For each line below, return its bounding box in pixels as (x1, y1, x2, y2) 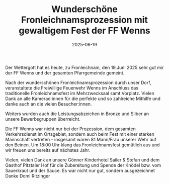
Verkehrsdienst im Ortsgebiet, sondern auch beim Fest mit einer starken (5, 131, 154, 137)
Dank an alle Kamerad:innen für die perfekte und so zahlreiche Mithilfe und (5, 96, 161, 102)
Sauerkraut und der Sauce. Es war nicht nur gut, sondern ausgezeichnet (5, 167, 155, 173)
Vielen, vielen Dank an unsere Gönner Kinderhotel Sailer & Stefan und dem (5, 157, 160, 163)
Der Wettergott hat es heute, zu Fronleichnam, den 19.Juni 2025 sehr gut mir (5, 64, 164, 70)
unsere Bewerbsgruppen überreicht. (5, 116, 80, 122)
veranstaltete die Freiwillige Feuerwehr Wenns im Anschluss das (5, 84, 139, 91)
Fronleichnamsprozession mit (21, 14, 148, 26)
